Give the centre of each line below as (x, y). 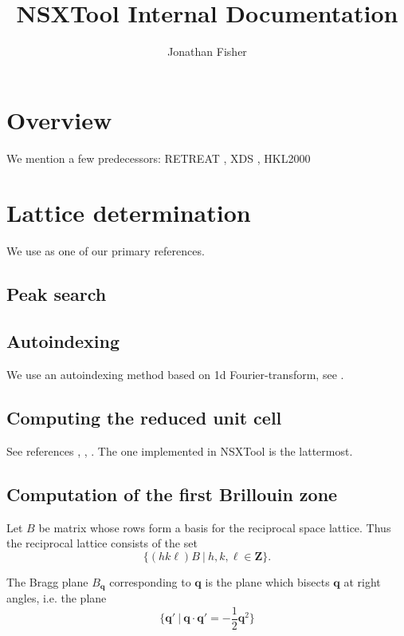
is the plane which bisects (267, 581)
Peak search (57, 294)
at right (362, 581)
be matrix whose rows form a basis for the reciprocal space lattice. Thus (215, 527)
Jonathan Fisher (207, 51)
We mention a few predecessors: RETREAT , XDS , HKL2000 (159, 158)
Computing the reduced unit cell (144, 417)
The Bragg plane (47, 581)
